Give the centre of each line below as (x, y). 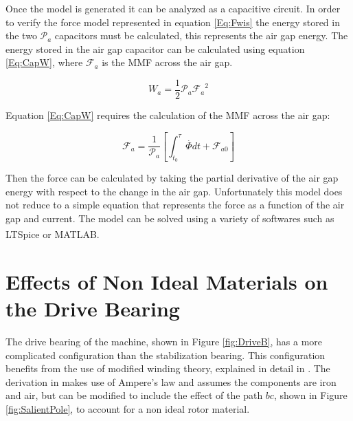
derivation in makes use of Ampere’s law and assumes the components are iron (171, 381)
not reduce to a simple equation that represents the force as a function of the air (175, 205)
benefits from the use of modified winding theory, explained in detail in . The (168, 368)
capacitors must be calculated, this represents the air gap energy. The (201, 35)
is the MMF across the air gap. (167, 62)
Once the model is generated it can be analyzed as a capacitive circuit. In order (173, 8)
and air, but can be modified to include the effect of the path (134, 395)
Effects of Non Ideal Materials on (167, 281)
